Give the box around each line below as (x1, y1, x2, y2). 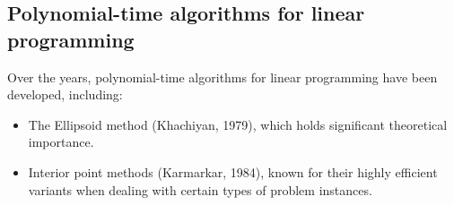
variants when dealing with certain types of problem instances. (28, 180, 372, 199)
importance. (28, 132, 94, 151)
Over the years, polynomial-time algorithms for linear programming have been (7, 67, 438, 86)
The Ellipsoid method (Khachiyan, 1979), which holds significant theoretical (28, 115, 448, 133)
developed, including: (7, 85, 123, 104)
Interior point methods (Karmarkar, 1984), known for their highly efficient (28, 162, 438, 181)
